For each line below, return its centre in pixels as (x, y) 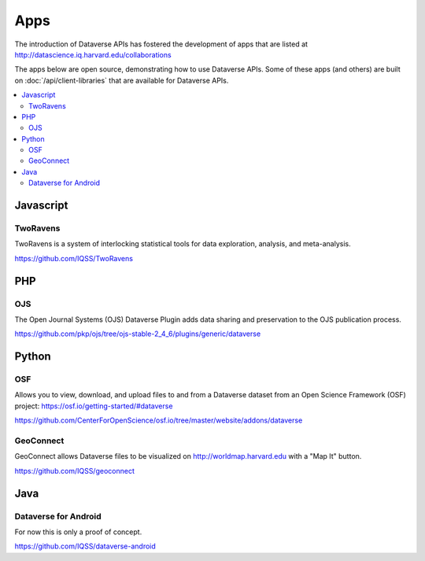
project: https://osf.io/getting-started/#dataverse (94, 406)
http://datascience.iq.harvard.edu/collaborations (93, 54)
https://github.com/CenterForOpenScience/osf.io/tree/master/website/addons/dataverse (159, 420)
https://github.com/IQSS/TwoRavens (74, 258)
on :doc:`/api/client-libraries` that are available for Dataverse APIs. (122, 80)
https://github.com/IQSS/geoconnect (75, 471)
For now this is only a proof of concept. (78, 532)
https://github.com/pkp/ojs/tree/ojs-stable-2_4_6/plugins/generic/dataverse (138, 334)
